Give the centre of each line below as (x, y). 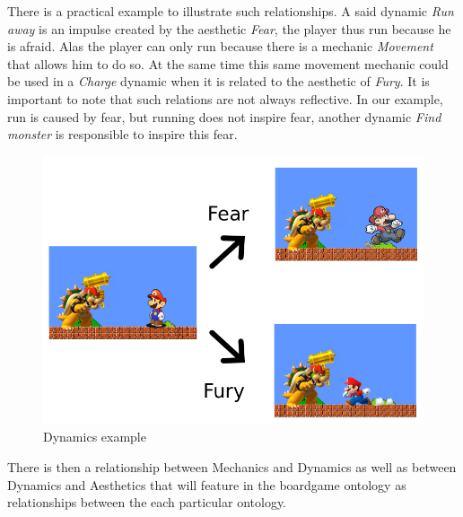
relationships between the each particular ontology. (147, 502)
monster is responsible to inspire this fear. (122, 134)
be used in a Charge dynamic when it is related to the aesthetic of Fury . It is (218, 81)
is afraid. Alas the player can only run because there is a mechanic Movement (220, 46)
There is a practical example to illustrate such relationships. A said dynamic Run (231, 11)
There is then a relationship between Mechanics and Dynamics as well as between (232, 466)
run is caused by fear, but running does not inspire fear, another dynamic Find (224, 116)
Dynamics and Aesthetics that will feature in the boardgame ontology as (207, 484)
